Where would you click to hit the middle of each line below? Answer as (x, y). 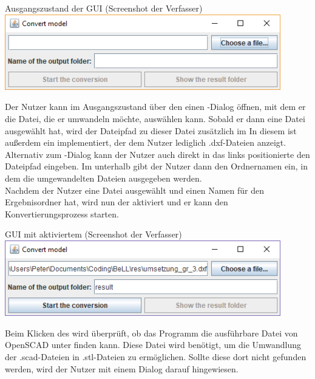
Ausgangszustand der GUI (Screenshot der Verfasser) (104, 8)
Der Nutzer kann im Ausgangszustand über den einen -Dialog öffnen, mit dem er (155, 107)
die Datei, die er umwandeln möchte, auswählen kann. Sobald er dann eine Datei (155, 118)
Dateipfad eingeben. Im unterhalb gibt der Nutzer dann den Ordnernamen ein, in (157, 166)
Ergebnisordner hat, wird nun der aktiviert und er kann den (117, 202)
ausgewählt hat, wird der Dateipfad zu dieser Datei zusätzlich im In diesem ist (151, 130)
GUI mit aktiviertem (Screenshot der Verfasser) (93, 234)
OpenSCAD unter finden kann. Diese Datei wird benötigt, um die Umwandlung (153, 345)
